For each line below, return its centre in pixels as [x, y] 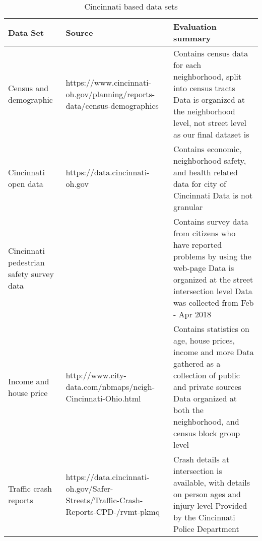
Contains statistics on [211, 329]
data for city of [200, 184]
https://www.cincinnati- [108, 82]
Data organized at [205, 398]
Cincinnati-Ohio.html [103, 398]
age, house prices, [204, 340]
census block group [207, 433]
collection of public [206, 375]
